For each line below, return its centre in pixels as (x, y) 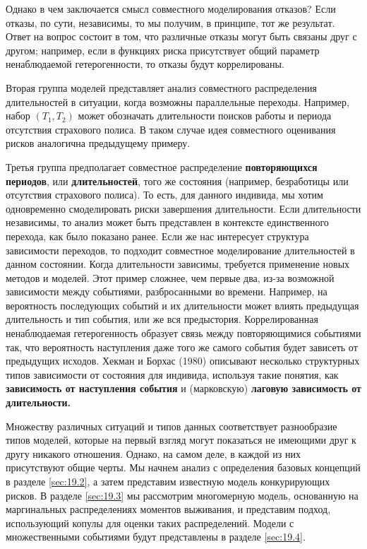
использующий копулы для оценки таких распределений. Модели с (150, 523)
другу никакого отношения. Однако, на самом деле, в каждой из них (153, 453)
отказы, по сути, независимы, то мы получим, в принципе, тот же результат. (170, 22)
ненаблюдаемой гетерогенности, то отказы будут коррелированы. (145, 64)
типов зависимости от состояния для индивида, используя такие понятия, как (172, 374)
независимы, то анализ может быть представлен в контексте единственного (167, 222)
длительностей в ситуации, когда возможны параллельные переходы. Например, (178, 101)
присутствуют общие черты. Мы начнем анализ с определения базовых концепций (183, 467)
